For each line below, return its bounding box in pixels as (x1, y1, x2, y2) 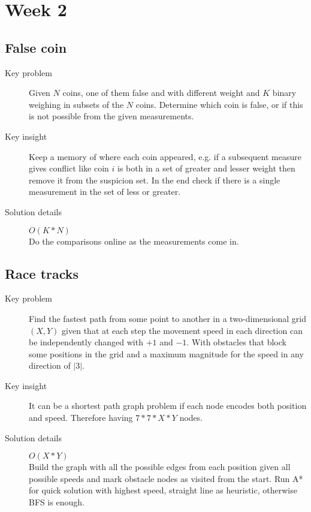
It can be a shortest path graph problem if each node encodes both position (29, 399, 307, 412)
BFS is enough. (29, 496, 85, 508)
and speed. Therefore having (29, 411, 133, 424)
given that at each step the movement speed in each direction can (62, 324, 303, 336)
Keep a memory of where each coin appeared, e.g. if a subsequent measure (29, 150, 301, 162)
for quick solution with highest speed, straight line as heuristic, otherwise (29, 484, 297, 496)
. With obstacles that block (186, 336, 286, 348)
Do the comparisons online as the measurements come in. (29, 234, 239, 247)
